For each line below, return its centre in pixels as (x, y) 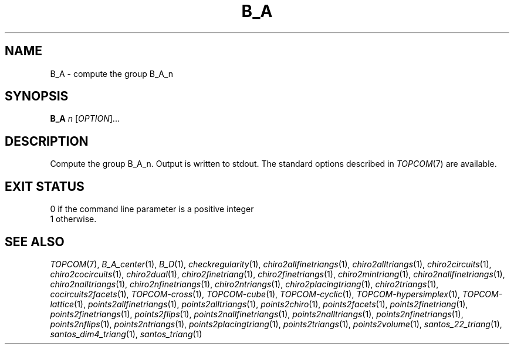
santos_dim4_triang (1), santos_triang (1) (126, 334)
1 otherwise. (73, 219)
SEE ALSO (35, 241)
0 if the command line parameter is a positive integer (152, 209)
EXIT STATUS (45, 186)
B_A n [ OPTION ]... (85, 119)
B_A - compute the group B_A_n (112, 73)
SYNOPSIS (37, 96)
